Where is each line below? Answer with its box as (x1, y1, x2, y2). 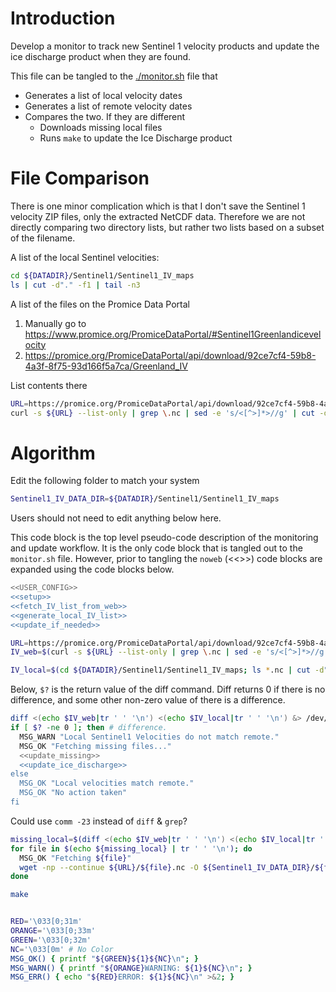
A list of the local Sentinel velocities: (10, 251, 160, 263)
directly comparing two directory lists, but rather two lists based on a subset (10, 221, 325, 233)
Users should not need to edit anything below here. (10, 512, 222, 524)
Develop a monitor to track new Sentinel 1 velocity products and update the (10, 40, 320, 52)
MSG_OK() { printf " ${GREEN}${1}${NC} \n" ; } (10, 953, 199, 964)
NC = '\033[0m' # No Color (10, 944, 114, 954)
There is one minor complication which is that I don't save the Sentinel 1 (10, 200, 306, 212)
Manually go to (24, 317, 87, 329)
